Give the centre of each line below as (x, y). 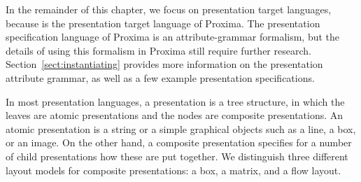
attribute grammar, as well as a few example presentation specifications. (160, 77)
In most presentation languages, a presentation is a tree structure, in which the (175, 101)
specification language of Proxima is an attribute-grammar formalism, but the (173, 37)
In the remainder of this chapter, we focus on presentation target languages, (169, 9)
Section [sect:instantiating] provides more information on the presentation (164, 64)
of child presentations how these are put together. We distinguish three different (177, 156)
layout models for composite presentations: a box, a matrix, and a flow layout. (174, 170)
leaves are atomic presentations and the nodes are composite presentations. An (175, 115)
